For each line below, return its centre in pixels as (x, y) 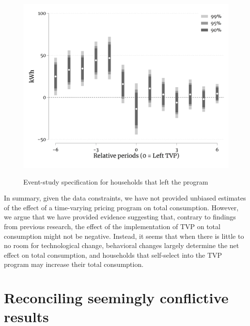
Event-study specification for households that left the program (116, 181)
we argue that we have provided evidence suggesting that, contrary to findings (120, 217)
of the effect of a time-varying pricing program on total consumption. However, (121, 207)
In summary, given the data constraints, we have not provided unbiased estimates (125, 198)
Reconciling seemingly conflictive (116, 298)
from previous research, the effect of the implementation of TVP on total (112, 226)
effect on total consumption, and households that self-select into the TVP (113, 255)
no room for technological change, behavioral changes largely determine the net (122, 245)
